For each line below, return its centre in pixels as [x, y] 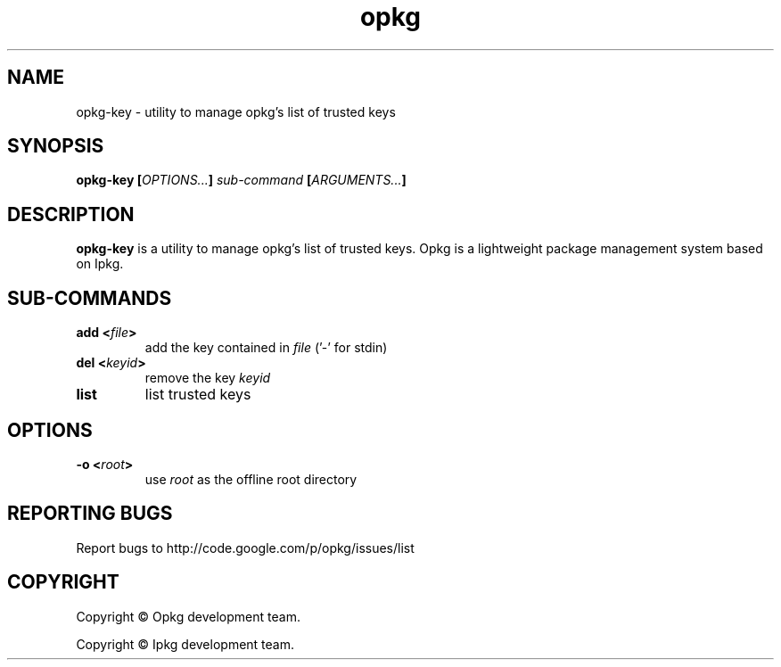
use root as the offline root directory [251, 479]
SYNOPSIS [56, 146]
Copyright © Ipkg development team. [185, 644]
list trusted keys [198, 395]
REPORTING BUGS [90, 514]
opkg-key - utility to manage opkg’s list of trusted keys [236, 111]
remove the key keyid [208, 378]
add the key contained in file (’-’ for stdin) [266, 348]
